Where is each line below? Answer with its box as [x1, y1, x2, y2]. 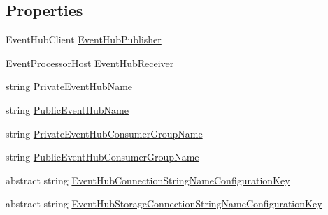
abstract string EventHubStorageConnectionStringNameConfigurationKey [6, 196, 322, 211]
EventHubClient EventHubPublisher [6, 32, 162, 47]
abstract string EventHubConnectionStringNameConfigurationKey [6, 172, 290, 187]
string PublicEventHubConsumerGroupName [6, 149, 199, 164]
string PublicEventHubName [6, 102, 129, 117]
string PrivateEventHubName [6, 79, 133, 94]
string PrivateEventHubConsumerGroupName [6, 126, 203, 140]
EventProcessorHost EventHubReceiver [6, 55, 174, 70]
